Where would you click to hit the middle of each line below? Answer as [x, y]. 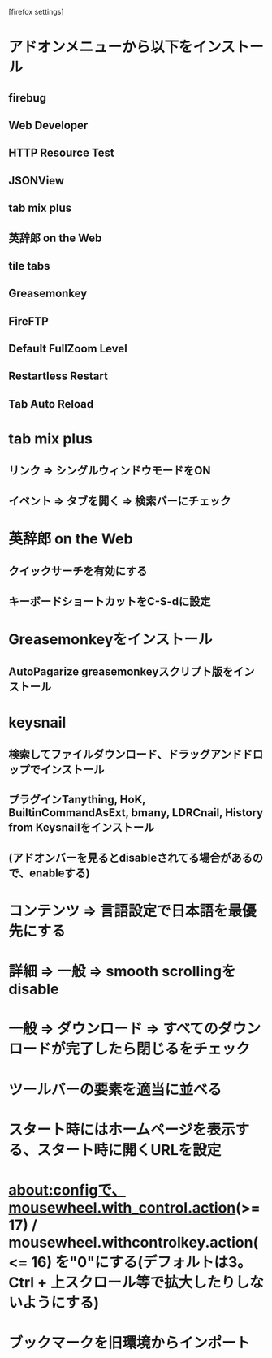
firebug [28, 98]
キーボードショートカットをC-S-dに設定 [110, 601]
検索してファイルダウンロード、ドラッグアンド [125, 754]
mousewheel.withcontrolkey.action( [134, 1242]
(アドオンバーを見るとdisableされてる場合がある [131, 857]
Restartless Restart [58, 376]
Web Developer [48, 125]
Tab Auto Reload [51, 404]
